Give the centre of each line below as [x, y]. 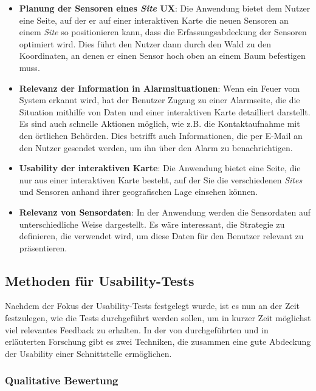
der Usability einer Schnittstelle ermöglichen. [88, 353]
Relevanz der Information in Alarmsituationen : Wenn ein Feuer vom [160, 88]
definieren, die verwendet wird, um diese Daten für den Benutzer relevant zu [161, 236]
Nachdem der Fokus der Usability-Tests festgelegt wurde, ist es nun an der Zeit [153, 306]
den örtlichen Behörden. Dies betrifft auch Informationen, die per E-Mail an [161, 135]
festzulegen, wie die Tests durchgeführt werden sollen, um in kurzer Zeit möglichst [158, 318]
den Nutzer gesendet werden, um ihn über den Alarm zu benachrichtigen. [156, 147]
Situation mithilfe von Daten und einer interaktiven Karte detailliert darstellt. [165, 111]
